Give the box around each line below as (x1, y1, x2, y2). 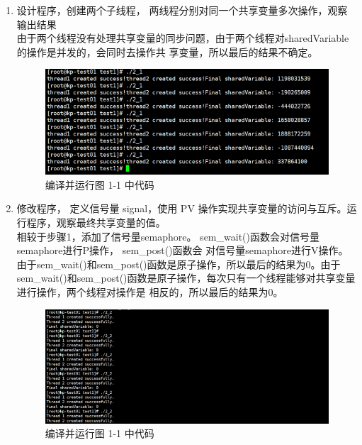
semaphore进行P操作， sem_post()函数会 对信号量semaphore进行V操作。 (16, 243, 349, 258)
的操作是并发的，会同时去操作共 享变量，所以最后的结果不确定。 (16, 44, 318, 59)
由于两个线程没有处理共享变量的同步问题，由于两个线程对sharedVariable (16, 31, 349, 45)
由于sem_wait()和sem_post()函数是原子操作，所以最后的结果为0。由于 (16, 256, 341, 271)
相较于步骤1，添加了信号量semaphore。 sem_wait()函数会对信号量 (16, 229, 319, 243)
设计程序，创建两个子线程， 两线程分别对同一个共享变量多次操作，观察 (16, 3, 348, 17)
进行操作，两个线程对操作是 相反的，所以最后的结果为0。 (16, 285, 283, 300)
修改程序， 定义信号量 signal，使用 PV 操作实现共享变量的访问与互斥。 (16, 201, 347, 216)
